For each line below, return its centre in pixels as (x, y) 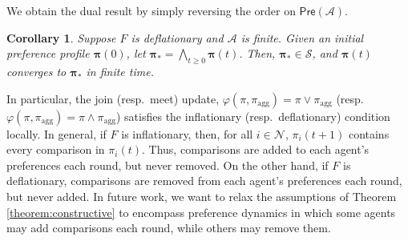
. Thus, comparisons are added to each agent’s (256, 149)
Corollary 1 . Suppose (61, 37)
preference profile (48, 53)
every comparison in (56, 149)
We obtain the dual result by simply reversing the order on (151, 10)
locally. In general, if (57, 133)
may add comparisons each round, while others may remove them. (169, 228)
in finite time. (120, 71)
